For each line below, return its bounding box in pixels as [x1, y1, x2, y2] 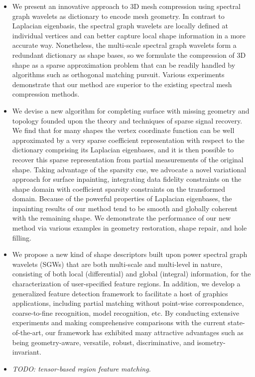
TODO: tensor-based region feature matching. [12, 363, 151, 374]
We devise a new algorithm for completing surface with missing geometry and [12, 105, 250, 116]
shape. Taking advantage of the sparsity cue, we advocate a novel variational [12, 164, 247, 174]
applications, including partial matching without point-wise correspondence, [12, 298, 244, 308]
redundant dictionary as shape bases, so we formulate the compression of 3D [12, 49, 246, 60]
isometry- [197, 337, 226, 347]
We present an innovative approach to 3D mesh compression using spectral [12, 1, 241, 11]
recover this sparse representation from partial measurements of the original [12, 154, 244, 164]
